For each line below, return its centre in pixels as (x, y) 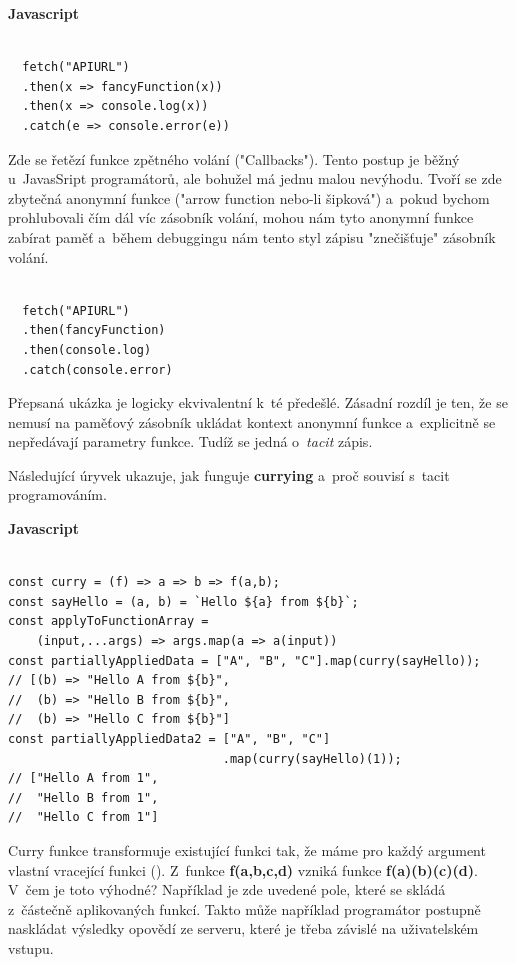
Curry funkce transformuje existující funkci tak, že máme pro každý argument (247, 849)
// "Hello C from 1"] (83, 817)
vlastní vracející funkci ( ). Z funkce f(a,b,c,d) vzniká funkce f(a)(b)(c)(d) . (243, 869)
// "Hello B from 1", (83, 797)
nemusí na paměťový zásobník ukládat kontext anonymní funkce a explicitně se (252, 421)
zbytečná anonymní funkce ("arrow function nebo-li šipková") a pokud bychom (249, 197)
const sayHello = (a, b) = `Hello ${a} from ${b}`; (183, 601)
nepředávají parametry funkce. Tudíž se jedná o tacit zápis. (190, 441)
